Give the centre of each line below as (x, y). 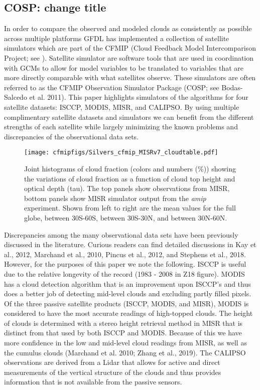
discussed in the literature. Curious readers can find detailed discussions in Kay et (130, 244)
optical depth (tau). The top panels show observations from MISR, (127, 188)
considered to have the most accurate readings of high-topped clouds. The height (128, 313)
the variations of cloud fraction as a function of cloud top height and (130, 178)
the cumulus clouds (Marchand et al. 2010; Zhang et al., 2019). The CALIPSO (125, 352)
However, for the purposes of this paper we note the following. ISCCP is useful (125, 264)
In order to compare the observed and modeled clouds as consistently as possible (128, 28)
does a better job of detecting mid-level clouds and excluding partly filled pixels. (128, 294)
